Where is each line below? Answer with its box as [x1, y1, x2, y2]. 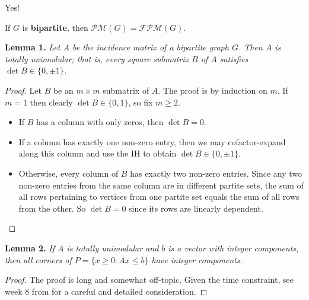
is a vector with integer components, [168, 241, 299, 254]
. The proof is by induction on [158, 84, 267, 96]
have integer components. [151, 253, 243, 266]
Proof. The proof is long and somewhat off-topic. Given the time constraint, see [5, 273, 294, 286]
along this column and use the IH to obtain [18, 147, 177, 159]
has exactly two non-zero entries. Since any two [130, 167, 302, 179]
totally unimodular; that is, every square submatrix [5, 52, 189, 65]
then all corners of [5, 253, 72, 266]
